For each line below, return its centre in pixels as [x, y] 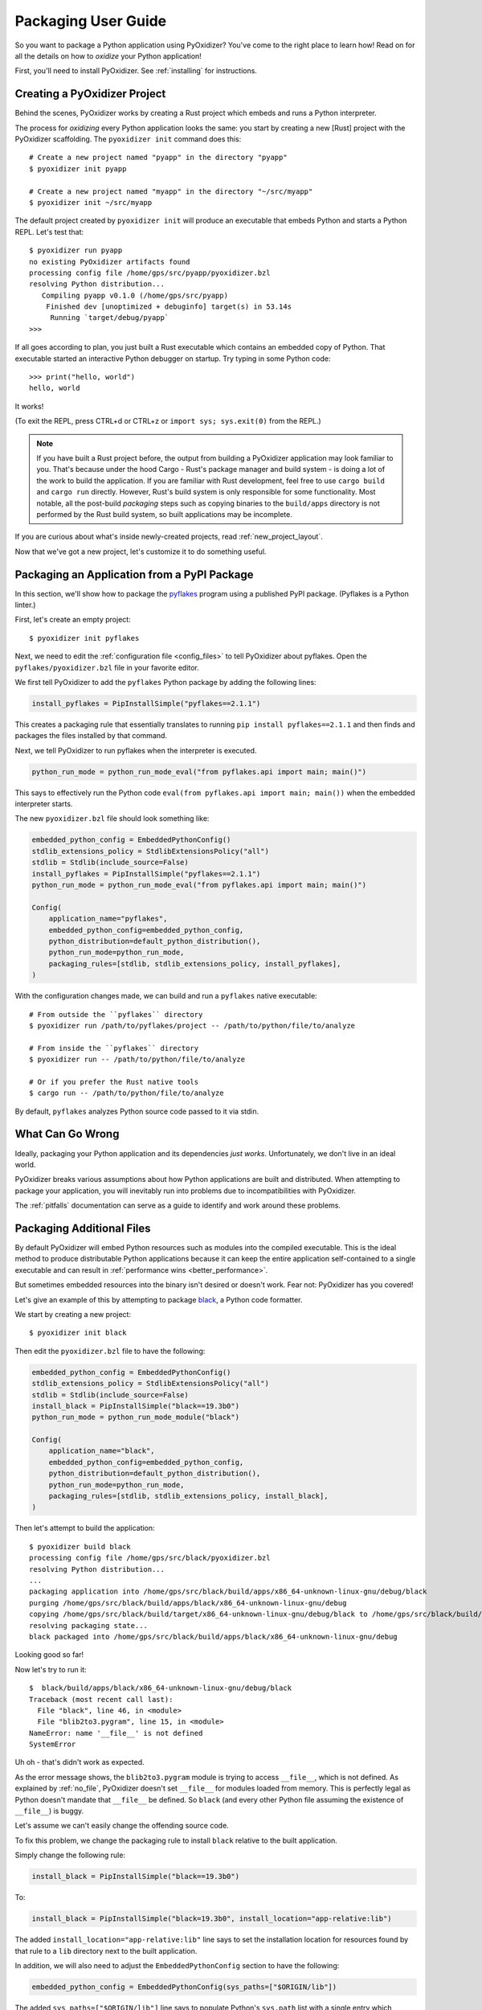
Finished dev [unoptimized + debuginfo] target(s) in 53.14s [169, 307]
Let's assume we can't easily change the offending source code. [122, 1826]
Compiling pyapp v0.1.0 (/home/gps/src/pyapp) [135, 295]
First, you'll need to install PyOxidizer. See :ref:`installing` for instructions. [136, 71]
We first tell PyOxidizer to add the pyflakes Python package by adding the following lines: [165, 682]
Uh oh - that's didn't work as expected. [80, 1762]
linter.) [25, 605]
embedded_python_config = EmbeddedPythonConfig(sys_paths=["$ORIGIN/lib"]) [184, 1987]
